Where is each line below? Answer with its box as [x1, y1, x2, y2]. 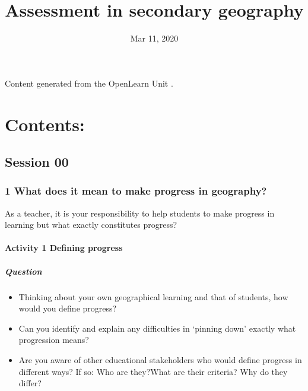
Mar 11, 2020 [130, 32, 179, 44]
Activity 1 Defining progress [5, 241, 123, 254]
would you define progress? [18, 302, 117, 314]
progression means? [18, 333, 89, 346]
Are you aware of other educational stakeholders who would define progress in [18, 354, 302, 365]
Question [5, 265, 42, 277]
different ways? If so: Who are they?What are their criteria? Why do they [18, 365, 288, 377]
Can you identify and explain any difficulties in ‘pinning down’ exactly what [18, 322, 296, 334]
